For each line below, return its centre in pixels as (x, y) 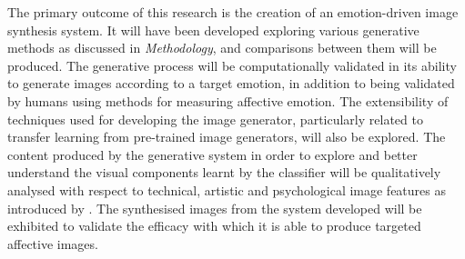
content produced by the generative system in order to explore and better (212, 154)
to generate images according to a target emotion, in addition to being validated (231, 83)
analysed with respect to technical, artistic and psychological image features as (227, 189)
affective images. (53, 243)
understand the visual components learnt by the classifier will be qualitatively (224, 172)
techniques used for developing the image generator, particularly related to (215, 119)
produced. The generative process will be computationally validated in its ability (232, 65)
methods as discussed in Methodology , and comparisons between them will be (222, 48)
